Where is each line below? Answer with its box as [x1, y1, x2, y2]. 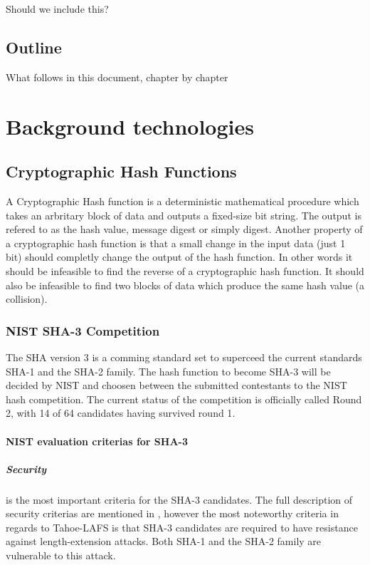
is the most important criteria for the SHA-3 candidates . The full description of [6, 492, 353, 507]
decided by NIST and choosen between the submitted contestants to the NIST [6, 378, 347, 393]
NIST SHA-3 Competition [6, 321, 160, 339]
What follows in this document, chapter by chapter [6, 69, 228, 84]
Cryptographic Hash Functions [6, 160, 237, 182]
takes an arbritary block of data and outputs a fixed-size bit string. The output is [6, 207, 361, 222]
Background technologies [6, 111, 254, 140]
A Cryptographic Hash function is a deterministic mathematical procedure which [6, 193, 359, 208]
